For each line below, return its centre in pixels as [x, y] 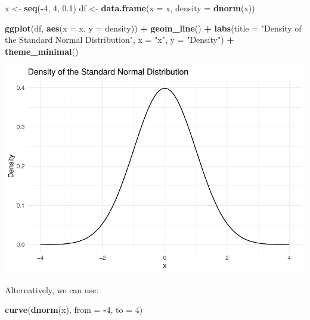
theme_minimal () [42, 51]
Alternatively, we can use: [52, 289]
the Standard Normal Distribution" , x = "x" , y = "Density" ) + [120, 40]
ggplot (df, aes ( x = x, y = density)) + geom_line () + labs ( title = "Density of [153, 28]
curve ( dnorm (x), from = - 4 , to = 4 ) [74, 310]
